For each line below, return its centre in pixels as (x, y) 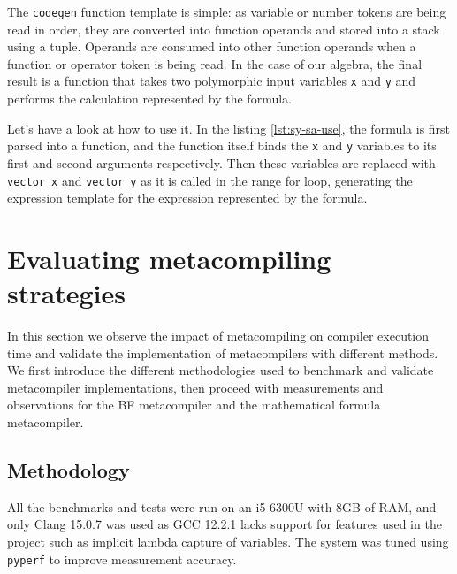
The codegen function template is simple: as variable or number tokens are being (227, 11)
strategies (66, 293)
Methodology (69, 470)
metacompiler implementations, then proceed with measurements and (195, 387)
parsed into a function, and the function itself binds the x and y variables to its (222, 145)
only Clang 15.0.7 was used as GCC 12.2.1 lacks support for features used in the (225, 524)
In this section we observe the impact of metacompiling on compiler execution (218, 336)
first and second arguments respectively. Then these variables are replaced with (221, 162)
